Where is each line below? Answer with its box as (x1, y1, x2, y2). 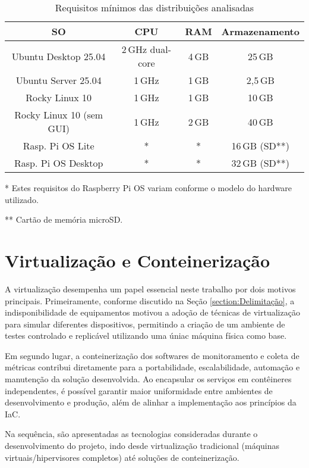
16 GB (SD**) (231, 139, 290, 152)
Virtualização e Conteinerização (5, 248, 270, 272)
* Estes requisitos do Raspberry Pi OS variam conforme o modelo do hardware (5, 182, 292, 194)
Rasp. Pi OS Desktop (14, 156, 103, 170)
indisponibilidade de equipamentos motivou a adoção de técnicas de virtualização (5, 306, 300, 319)
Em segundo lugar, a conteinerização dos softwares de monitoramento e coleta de (5, 349, 299, 361)
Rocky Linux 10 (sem (14, 108, 103, 121)
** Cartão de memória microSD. (5, 213, 123, 226)
